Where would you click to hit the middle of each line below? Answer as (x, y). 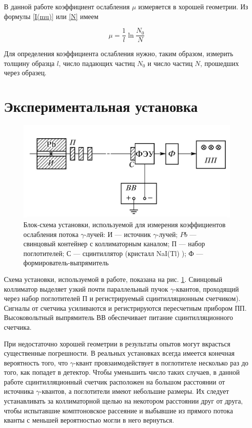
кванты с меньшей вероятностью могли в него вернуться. (89, 420)
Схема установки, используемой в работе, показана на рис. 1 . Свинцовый (113, 279)
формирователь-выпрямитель (66, 263)
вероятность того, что (36, 362)
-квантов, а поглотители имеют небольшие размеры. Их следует (134, 391)
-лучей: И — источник (117, 234)
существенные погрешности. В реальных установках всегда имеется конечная (119, 353)
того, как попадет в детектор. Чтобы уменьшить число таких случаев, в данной (122, 372)
